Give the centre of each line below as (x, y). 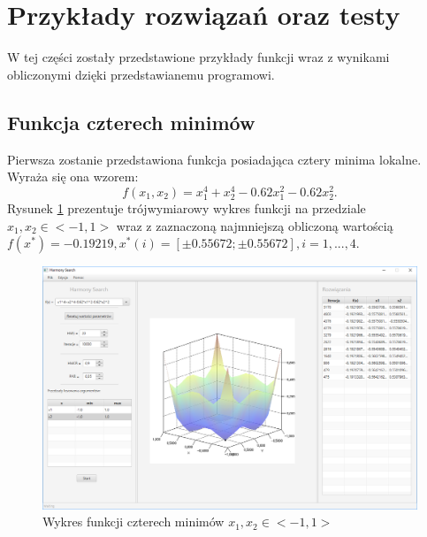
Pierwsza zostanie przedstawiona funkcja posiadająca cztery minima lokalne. (214, 159)
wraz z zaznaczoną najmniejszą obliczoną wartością (255, 225)
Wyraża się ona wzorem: (73, 176)
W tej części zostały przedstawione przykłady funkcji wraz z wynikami (198, 57)
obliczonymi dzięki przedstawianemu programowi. (141, 74)
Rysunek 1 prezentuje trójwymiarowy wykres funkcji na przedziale (187, 207)
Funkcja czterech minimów (131, 122)
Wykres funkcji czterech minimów (133, 522)
